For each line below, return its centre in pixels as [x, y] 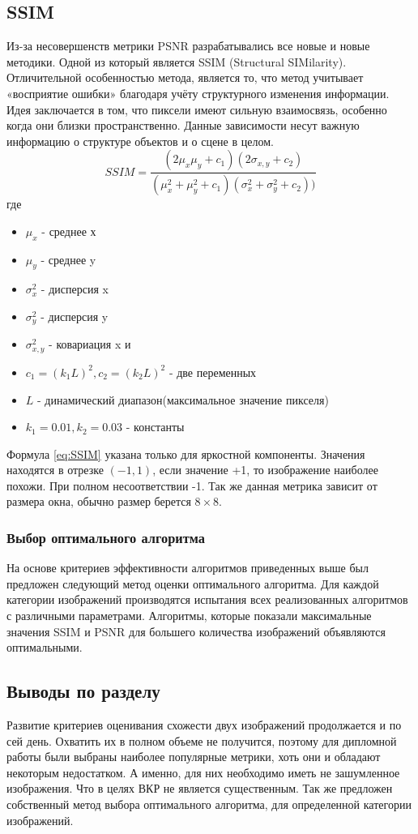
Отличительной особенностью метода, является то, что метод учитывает [185, 77]
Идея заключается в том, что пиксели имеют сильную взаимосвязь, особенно [197, 109]
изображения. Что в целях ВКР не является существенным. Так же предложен [200, 788]
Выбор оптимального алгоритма [106, 537]
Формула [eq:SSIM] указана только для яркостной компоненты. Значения [186, 453]
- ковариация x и [90, 344]
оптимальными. [45, 647]
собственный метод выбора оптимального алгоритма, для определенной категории [209, 804]
